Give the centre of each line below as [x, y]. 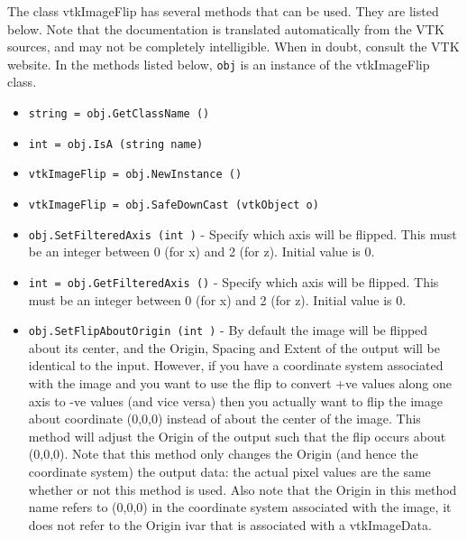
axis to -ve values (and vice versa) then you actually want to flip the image [235, 400]
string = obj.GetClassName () [119, 114]
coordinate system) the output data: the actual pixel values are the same [229, 471]
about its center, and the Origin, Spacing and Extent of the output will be [234, 347]
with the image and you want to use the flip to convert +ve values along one [240, 383]
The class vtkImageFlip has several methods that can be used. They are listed [223, 11]
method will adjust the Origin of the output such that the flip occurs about [237, 436]
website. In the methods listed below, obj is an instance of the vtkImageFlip [219, 64]
